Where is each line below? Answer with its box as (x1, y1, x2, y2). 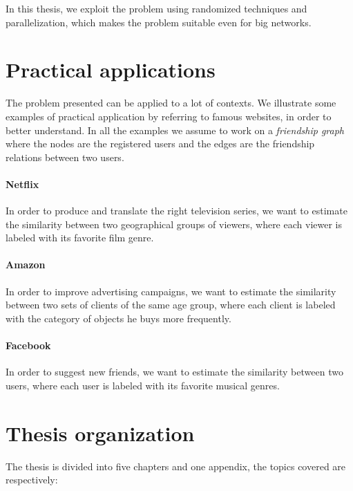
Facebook (6, 338, 51, 353)
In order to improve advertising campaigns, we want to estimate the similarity (6, 284, 336, 298)
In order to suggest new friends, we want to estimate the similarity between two (6, 364, 343, 379)
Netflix (6, 176, 39, 191)
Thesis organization (6, 418, 195, 447)
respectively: (6, 472, 58, 487)
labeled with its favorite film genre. (6, 230, 154, 245)
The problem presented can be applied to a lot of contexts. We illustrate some (6, 95, 336, 110)
